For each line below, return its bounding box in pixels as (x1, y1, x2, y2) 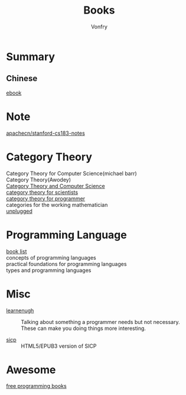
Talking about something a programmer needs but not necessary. (21, 318, 180, 325)
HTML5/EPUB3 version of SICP (21, 342, 97, 349)
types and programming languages (6, 267, 92, 274)
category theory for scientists (6, 189, 79, 196)
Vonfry (90, 23, 108, 30)
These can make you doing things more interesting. (21, 325, 146, 332)
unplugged (6, 208, 32, 215)
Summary (6, 50, 55, 63)
